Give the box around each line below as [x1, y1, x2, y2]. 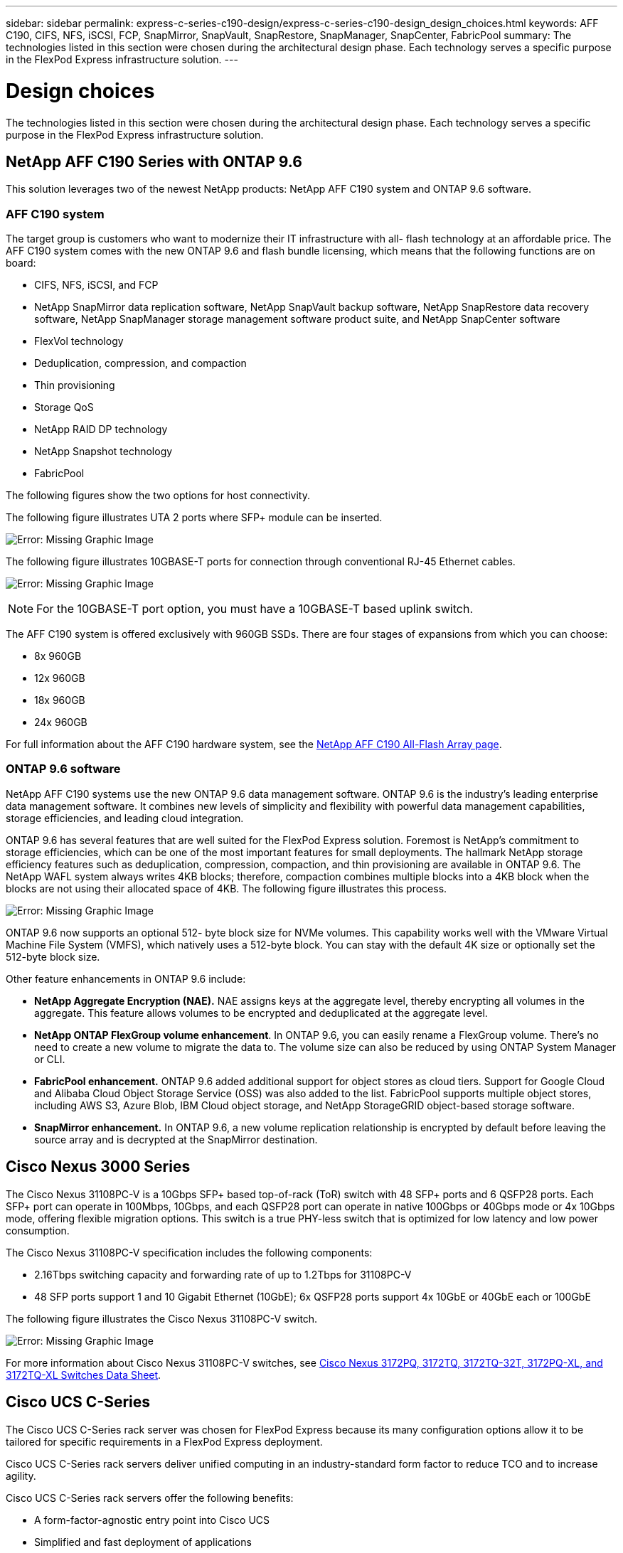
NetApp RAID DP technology [34, 423, 168, 436]
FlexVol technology [34, 335, 124, 348]
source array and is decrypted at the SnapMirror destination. [34, 1133, 318, 1146]
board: [6, 257, 36, 269]
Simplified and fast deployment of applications [34, 1535, 252, 1548]
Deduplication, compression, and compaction [34, 357, 247, 370]
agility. [6, 1469, 36, 1482]
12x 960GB [34, 672, 85, 685]
